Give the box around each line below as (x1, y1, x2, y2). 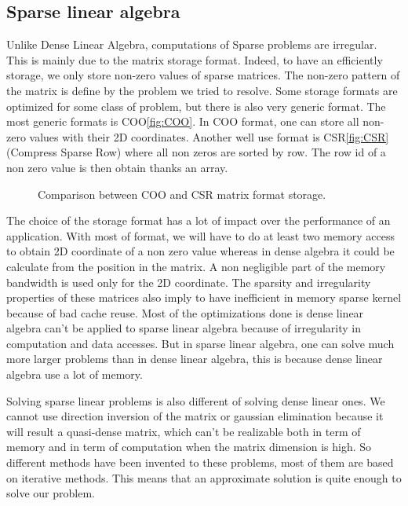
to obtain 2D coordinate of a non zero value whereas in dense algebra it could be (6, 243, 395, 259)
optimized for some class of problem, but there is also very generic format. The (6, 97, 386, 114)
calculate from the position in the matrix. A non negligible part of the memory (6, 258, 386, 274)
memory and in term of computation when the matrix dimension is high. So (6, 438, 372, 455)
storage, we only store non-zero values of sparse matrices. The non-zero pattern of (6, 67, 400, 83)
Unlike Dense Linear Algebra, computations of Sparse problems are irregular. (6, 36, 377, 53)
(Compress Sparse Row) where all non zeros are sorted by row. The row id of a (6, 144, 386, 160)
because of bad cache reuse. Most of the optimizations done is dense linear (6, 304, 364, 321)
